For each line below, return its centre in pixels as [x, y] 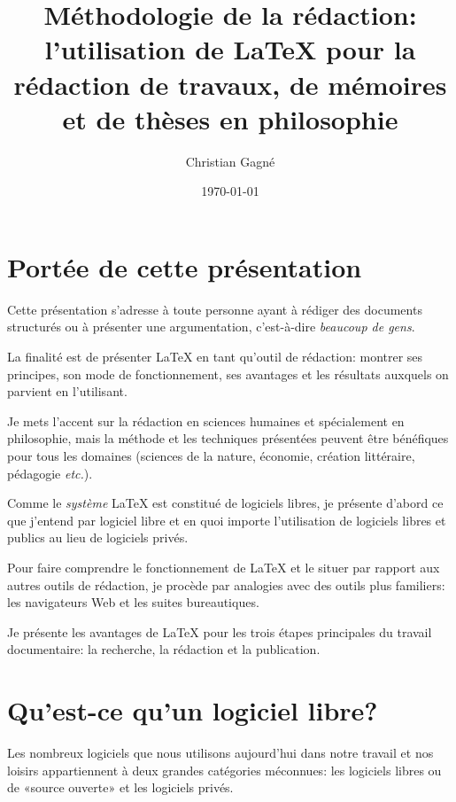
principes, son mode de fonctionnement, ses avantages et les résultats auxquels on [228, 374]
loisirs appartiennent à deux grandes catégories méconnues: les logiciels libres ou [224, 770]
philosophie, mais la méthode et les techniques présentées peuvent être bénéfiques [228, 438]
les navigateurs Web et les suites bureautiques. [133, 602]
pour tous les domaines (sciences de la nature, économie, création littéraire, [211, 455]
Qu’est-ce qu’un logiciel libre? [193, 710]
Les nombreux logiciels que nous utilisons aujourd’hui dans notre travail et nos [220, 753]
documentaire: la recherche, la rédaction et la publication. [164, 649]
